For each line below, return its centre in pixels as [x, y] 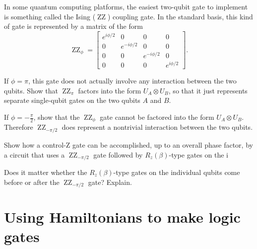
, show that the [57, 117]
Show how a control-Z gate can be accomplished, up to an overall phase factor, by [128, 144]
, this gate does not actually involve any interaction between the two [132, 81]
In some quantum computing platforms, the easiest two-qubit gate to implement [126, 6]
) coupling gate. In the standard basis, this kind [180, 16]
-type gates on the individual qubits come [177, 172]
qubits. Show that [31, 90]
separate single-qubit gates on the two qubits [72, 100]
